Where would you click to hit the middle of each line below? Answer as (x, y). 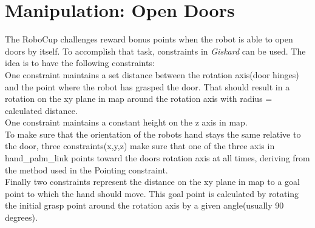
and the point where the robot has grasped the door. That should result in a (147, 86)
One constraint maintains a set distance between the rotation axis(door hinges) (152, 74)
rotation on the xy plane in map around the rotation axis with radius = (139, 99)
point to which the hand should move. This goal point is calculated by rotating (152, 193)
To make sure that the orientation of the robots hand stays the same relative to (153, 134)
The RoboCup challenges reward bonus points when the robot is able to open (149, 39)
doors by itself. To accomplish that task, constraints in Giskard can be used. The (155, 51)
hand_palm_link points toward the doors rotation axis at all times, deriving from (157, 158)
